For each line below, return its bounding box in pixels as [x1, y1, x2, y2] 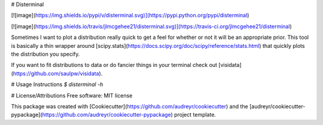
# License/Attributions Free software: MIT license [11, 92, 133, 99]
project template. [173, 111, 217, 118]
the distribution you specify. [11, 50, 80, 57]
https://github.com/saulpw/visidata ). [13, 69, 103, 77]
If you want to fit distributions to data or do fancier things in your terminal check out [11, 62, 218, 69]
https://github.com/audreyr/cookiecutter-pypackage [42, 111, 171, 118]
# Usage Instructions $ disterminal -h [11, 81, 103, 88]
